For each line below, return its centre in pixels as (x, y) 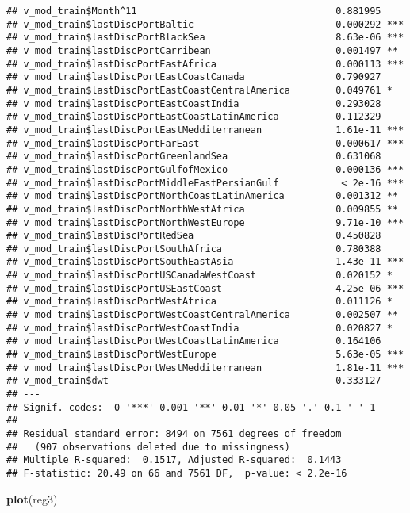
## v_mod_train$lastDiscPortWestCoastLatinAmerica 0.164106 (194, 341)
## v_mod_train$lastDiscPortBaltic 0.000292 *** (205, 24)
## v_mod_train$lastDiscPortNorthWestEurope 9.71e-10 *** (205, 222)
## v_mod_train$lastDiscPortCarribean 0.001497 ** (202, 50)
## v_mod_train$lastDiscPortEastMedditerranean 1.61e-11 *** (205, 130)
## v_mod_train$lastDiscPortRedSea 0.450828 (194, 236)
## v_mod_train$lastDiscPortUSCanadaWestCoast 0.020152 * (199, 276)
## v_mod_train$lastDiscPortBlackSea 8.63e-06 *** (205, 38)
